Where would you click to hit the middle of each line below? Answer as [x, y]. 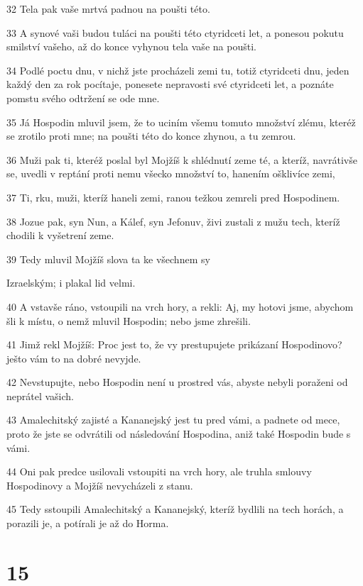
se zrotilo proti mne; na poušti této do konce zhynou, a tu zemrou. [151, 136]
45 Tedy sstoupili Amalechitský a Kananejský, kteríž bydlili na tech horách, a [175, 509]
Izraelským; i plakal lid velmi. [71, 283]
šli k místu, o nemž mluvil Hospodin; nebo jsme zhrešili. [129, 320]
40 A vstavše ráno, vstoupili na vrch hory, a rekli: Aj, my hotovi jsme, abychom [180, 306]
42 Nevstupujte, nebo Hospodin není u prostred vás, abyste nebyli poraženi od [177, 382]
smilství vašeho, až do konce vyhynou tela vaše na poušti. [131, 46]
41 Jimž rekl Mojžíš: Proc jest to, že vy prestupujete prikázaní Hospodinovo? [174, 344]
